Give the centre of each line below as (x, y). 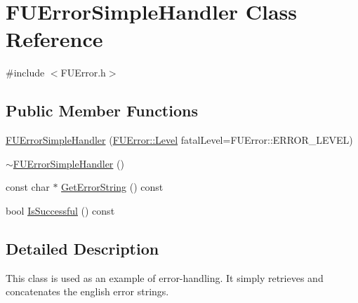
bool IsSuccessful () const (60, 210)
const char (28, 187)
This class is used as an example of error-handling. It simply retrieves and (165, 277)
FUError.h (83, 73)
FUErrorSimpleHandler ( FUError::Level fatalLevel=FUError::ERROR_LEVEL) (179, 140)
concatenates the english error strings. (87, 291)
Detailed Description (82, 248)
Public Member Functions (102, 110)
